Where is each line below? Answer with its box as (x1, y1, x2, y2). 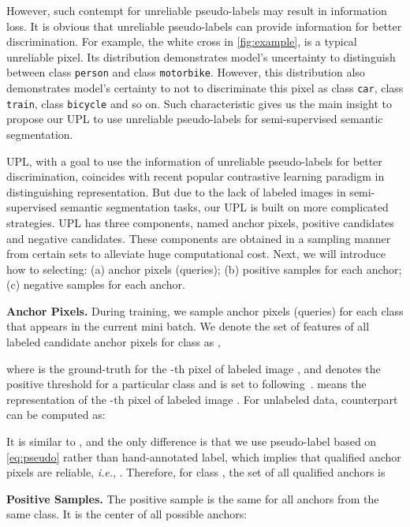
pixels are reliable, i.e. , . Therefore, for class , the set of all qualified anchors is (6, 464, 386, 480)
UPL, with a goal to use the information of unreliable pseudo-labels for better (6, 152, 382, 169)
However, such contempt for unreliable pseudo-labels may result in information (6, 2, 387, 18)
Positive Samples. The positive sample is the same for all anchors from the (6, 490, 379, 506)
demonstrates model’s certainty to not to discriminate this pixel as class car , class (6, 80, 404, 96)
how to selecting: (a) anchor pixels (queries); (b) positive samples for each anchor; (6, 260, 402, 277)
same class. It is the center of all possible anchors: (6, 506, 248, 522)
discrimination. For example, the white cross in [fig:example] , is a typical (6, 33, 357, 50)
